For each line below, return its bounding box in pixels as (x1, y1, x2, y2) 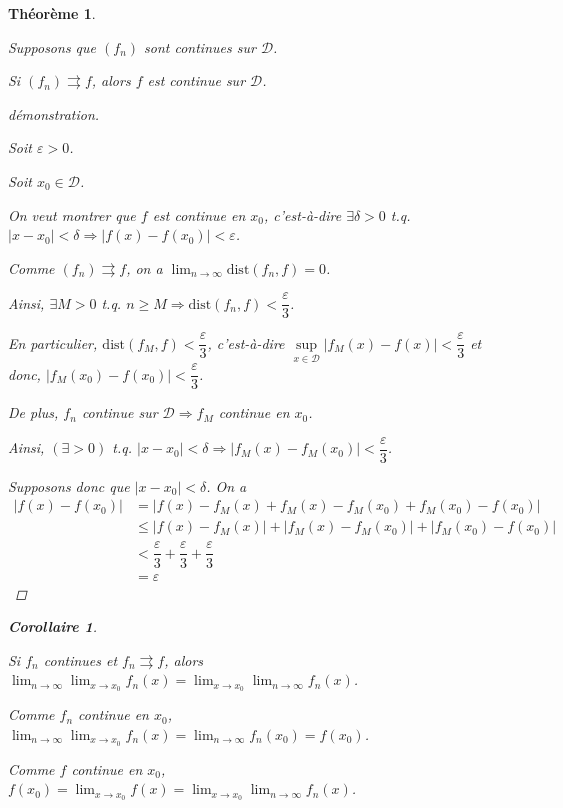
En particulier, (8, 332, 98, 353)
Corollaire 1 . (8, 616, 98, 637)
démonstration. (8, 103, 100, 124)
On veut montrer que (8, 204, 136, 225)
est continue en (152, 204, 246, 225)
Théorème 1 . (8, 3, 96, 23)
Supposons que (8, 36, 97, 57)
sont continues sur (144, 36, 256, 57)
